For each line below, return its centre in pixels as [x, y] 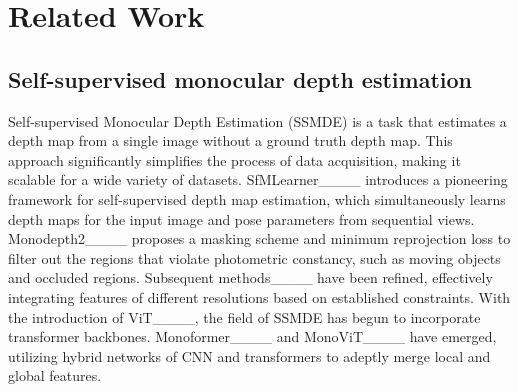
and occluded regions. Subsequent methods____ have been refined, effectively [250, 277]
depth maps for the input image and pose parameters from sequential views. [241, 218]
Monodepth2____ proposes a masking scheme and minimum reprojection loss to [259, 238]
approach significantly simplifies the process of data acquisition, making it [234, 159]
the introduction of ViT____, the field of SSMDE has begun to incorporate [244, 316]
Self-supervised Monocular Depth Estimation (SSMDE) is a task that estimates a [257, 120]
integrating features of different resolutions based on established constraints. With [259, 296]
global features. [55, 375]
